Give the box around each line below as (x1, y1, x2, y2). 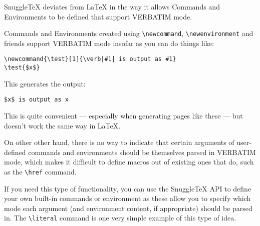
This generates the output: (4, 78, 86, 88)
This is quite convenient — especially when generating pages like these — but (4, 110, 243, 120)
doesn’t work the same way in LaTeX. (4, 120, 121, 130)
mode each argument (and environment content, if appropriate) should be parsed (4, 202, 252, 213)
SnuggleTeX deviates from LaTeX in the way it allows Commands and (4, 1, 220, 11)
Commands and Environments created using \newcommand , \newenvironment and (4, 28, 253, 38)
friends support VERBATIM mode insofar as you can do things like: (4, 37, 214, 48)
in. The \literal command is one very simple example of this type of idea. (4, 212, 236, 223)
